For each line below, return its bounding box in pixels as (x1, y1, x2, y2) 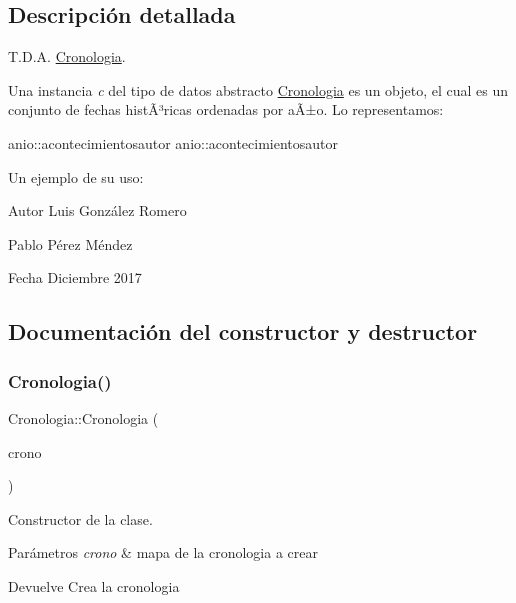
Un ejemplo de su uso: (8, 166, 144, 187)
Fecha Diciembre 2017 (8, 267, 142, 288)
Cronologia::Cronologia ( (8, 407, 159, 428)
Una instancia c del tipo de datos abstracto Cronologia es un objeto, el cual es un (8, 79, 509, 100)
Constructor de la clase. (8, 508, 153, 529)
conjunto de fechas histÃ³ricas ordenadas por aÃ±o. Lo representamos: (8, 99, 444, 120)
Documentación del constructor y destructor (8, 316, 478, 347)
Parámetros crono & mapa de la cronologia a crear (8, 542, 318, 563)
